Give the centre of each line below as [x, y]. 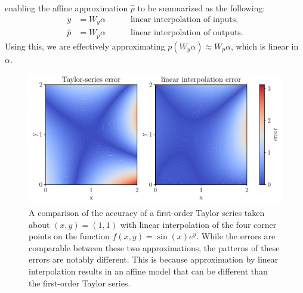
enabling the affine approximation [67, 8]
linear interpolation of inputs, [184, 19]
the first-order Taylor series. [80, 283]
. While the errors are [236, 236]
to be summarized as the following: [201, 8]
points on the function [69, 236]
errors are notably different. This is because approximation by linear [154, 259]
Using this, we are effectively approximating [85, 46]
